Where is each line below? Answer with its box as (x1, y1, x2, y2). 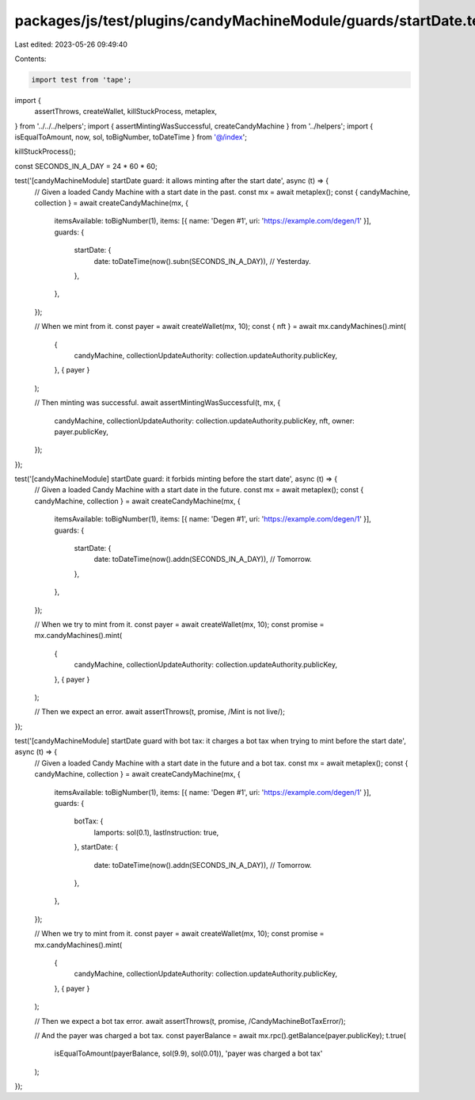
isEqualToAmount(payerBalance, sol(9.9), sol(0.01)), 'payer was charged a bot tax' (54, 1048, 323, 1058)
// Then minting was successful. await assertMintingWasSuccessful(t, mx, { (34, 398, 281, 407)
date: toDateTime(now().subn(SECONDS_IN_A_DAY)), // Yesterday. (93, 256, 312, 265)
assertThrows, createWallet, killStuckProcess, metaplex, (34, 107, 218, 116)
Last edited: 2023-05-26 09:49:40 (14, 40, 128, 49)
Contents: (14, 54, 47, 63)
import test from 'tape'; (31, 75, 132, 84)
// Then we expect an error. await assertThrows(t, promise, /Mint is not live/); (34, 707, 285, 716)
